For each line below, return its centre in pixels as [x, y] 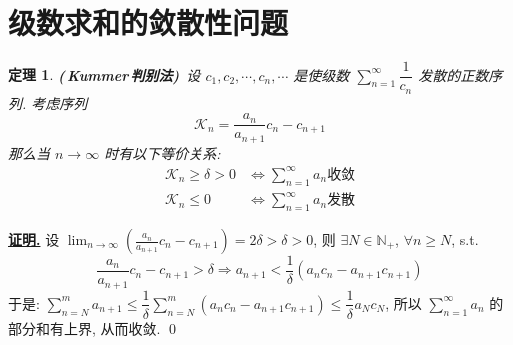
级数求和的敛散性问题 [148, 22]
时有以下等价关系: [162, 152]
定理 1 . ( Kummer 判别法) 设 [104, 74]
